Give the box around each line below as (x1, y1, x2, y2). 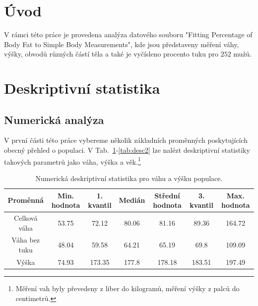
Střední (154, 190, 180, 200)
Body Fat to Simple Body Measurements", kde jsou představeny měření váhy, (4, 39, 239, 49)
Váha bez (11, 235, 40, 245)
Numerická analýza (4, 112, 104, 127)
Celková (13, 212, 38, 223)
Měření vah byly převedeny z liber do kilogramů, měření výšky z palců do (15, 283, 240, 293)
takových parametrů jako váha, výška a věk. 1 (4, 155, 141, 167)
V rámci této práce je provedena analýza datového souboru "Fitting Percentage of (4, 29, 253, 40)
